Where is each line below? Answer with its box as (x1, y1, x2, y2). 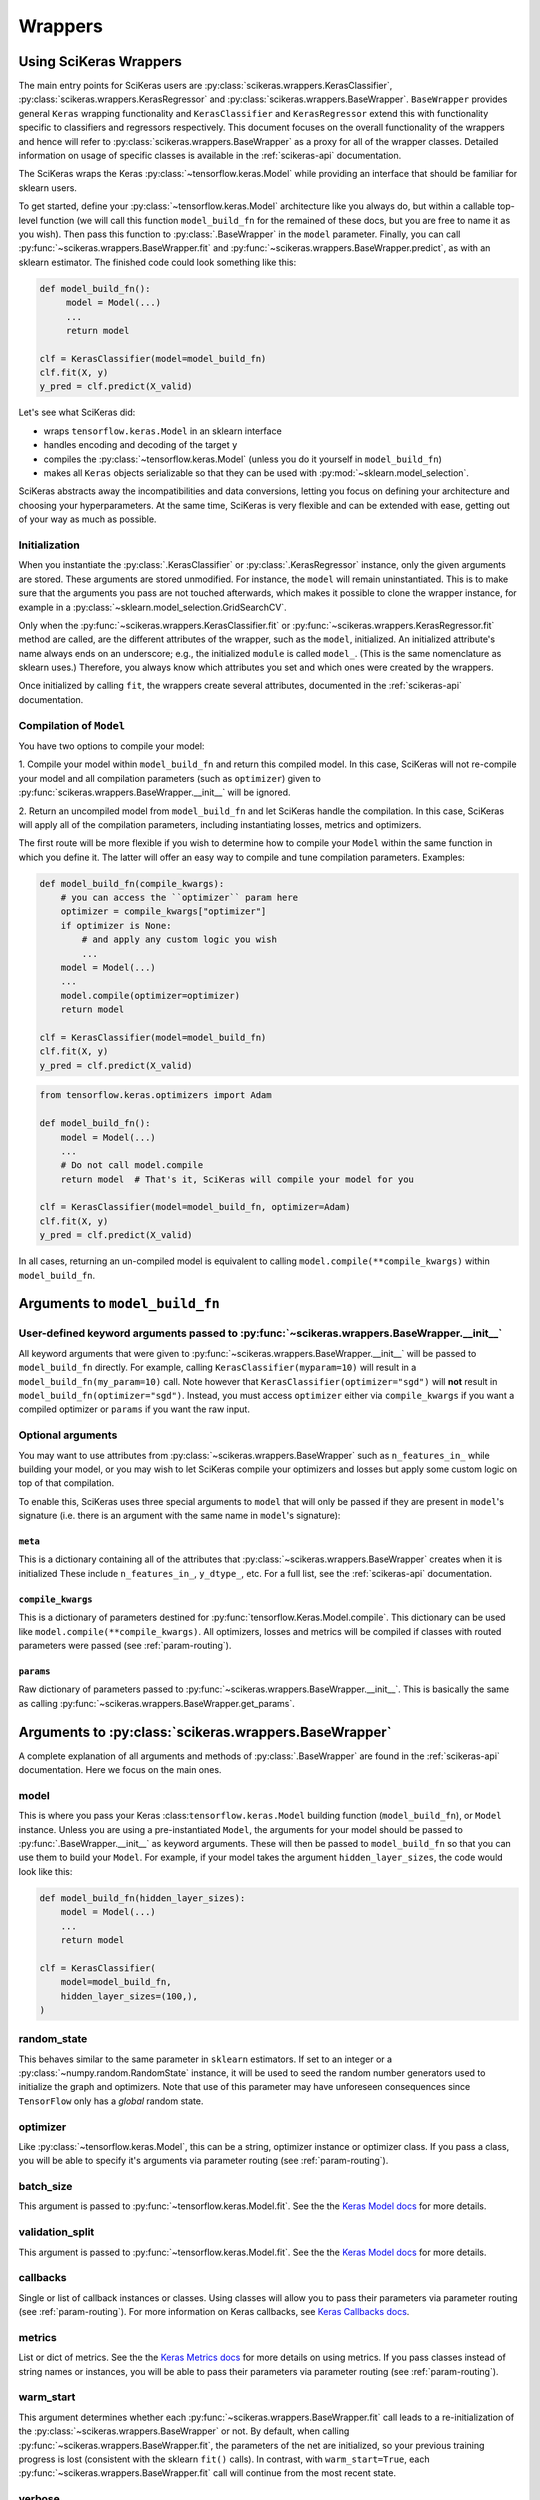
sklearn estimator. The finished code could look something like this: (18, 256, 297, 268)
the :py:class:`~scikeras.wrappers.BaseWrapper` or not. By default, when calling (18, 2425, 350, 2437)
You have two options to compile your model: (18, 740, 205, 752)
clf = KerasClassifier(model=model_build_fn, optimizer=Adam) (39, 1201, 351, 1213)
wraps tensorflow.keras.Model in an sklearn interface (43, 425, 282, 437)
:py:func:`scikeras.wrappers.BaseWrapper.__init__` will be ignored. (18, 786, 291, 799)
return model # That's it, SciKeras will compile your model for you (60, 1173, 415, 1185)
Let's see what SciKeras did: (18, 406, 136, 419)
